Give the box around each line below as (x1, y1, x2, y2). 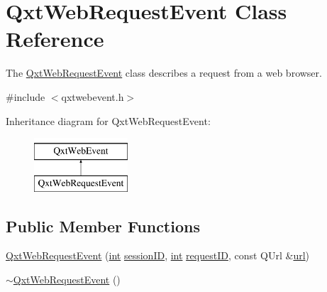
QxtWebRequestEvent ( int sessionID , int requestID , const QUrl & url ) (6, 248, 310, 263)
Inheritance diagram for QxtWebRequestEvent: (6, 113, 211, 128)
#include (6, 89, 45, 104)
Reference (6, 24, 104, 53)
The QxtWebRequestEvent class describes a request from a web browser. (6, 65, 322, 80)
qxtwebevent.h (61, 89, 124, 104)
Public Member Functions (6, 215, 200, 237)
